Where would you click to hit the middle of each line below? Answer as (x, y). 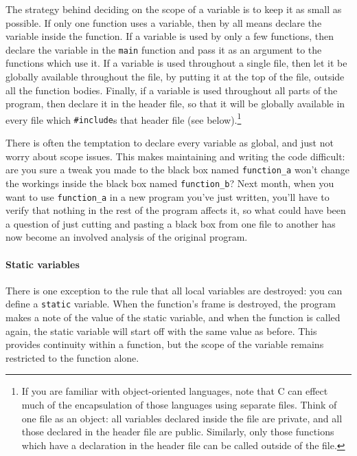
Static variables (43, 264)
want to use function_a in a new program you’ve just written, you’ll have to (168, 196)
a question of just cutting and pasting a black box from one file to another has (171, 223)
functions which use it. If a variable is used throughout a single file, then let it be (176, 63)
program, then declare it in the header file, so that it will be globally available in (175, 104)
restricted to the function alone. (72, 357)
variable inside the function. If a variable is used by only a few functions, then (170, 36)
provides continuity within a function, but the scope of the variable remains (165, 344)
